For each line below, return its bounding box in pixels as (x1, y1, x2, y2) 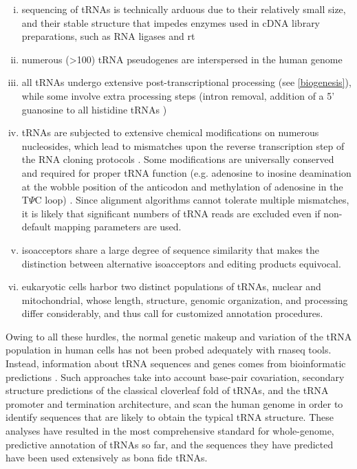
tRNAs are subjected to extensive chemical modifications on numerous (21, 125, 319, 140)
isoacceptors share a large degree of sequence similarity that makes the (21, 242, 320, 257)
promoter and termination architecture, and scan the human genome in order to (6, 396, 343, 411)
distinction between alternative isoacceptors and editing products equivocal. (21, 256, 341, 270)
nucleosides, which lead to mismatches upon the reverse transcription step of (21, 138, 345, 153)
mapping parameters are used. (54, 219, 182, 234)
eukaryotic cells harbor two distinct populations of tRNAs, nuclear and (21, 279, 321, 294)
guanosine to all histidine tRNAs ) (21, 102, 167, 116)
